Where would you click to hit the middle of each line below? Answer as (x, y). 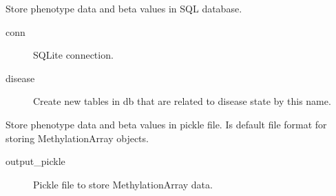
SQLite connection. (73, 55)
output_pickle (35, 161)
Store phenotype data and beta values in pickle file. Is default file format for (166, 124)
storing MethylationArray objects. (77, 138)
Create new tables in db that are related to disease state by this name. (182, 101)
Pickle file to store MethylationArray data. (123, 184)
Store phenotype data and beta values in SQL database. (124, 8)
